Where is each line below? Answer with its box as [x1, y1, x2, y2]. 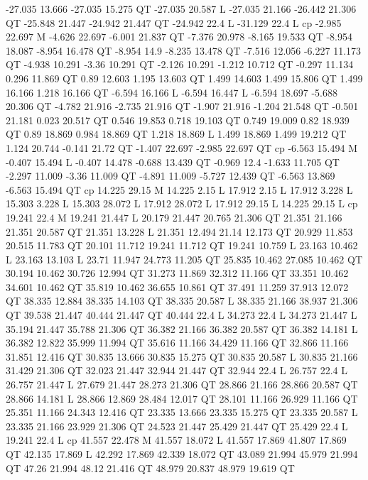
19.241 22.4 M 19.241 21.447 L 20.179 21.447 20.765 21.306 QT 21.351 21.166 [6, 209, 342, 224]
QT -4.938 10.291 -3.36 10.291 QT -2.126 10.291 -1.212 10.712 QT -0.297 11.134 [6, 57, 354, 72]
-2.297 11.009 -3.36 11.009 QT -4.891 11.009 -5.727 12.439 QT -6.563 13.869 [6, 168, 335, 183]
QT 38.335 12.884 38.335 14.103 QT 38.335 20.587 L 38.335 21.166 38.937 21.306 [6, 293, 358, 308]
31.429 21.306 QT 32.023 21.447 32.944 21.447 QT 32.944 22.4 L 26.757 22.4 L [6, 363, 348, 378]
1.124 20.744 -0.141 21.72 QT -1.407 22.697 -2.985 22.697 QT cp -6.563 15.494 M [6, 140, 358, 155]
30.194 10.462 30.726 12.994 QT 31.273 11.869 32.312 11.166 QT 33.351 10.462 [6, 266, 349, 280]
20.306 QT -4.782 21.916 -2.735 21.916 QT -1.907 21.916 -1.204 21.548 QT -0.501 [6, 99, 359, 114]
